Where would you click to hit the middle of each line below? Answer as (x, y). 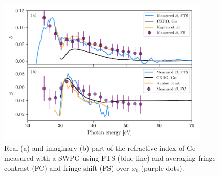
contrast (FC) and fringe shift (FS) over (67, 168)
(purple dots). (162, 168)
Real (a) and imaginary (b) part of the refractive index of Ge (100, 148)
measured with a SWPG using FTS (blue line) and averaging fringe (110, 158)
